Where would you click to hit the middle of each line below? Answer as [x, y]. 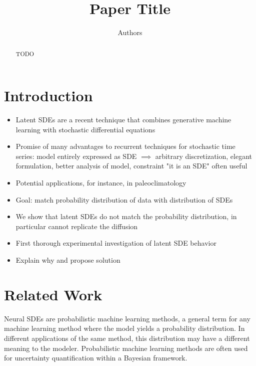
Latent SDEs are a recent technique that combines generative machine [123, 120]
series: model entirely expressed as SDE [76, 156]
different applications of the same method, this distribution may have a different [127, 338]
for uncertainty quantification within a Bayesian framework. [96, 358]
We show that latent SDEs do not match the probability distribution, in [126, 216]
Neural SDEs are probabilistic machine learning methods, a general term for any [127, 318]
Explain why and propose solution [68, 260]
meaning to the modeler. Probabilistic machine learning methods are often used [126, 348]
